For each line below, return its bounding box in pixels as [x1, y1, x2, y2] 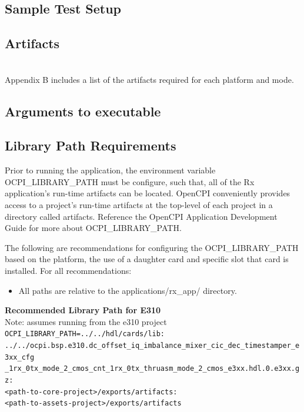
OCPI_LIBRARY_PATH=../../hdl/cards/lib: [5, 330, 165, 339]
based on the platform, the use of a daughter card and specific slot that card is [5, 253, 289, 265]
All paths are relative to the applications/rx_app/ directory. [18, 284, 237, 296]
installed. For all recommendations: [5, 264, 132, 276]
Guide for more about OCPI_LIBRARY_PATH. [5, 222, 182, 234]
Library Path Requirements [5, 136, 176, 155]
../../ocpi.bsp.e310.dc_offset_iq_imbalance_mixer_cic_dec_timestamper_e [5, 341, 300, 350]
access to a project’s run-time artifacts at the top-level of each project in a [5, 198, 273, 210]
